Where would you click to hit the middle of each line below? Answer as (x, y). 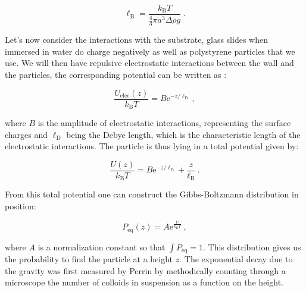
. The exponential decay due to (236, 258)
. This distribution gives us (252, 247)
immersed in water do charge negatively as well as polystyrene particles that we (150, 51)
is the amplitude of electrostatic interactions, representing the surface (164, 123)
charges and (26, 134)
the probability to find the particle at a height (89, 258)
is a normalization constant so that (102, 247)
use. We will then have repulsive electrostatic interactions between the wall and (149, 63)
